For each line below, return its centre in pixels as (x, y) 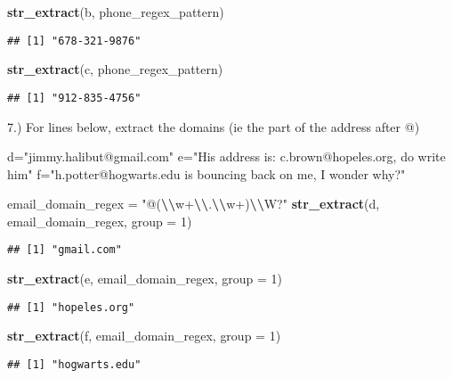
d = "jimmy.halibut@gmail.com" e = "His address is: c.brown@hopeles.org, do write (226, 156)
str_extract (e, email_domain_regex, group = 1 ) (145, 279)
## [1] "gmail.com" (65, 250)
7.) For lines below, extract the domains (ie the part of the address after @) (214, 126)
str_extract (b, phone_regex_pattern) (116, 12)
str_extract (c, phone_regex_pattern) (115, 69)
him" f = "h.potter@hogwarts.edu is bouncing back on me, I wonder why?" (206, 173)
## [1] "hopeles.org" (71, 307)
